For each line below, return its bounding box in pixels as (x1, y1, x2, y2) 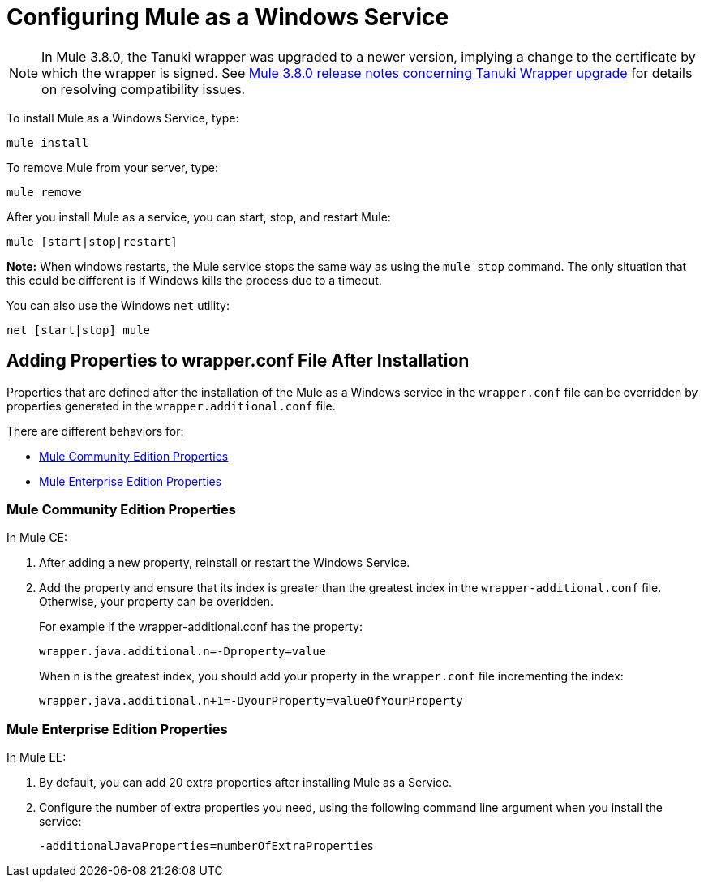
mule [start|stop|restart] (6, 234, 178, 248)
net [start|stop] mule (6, 323, 151, 337)
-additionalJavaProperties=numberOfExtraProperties (39, 839, 375, 853)
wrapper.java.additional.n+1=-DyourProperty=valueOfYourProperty (39, 694, 463, 708)
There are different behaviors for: (6, 423, 184, 438)
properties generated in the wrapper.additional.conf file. (6, 398, 336, 413)
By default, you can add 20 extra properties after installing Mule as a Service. (39, 775, 453, 790)
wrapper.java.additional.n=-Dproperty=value (39, 645, 327, 659)
